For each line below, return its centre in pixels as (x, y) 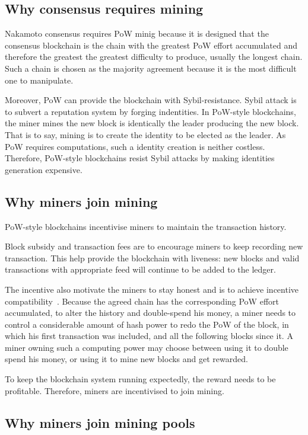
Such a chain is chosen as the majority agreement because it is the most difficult (151, 68)
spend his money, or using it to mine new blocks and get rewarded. (126, 359)
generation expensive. (44, 169)
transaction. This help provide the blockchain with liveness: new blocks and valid (152, 258)
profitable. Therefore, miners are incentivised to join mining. (115, 390)
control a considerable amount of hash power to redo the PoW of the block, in (147, 324)
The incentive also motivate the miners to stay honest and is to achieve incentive (152, 289)
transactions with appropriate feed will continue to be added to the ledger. (140, 269)
